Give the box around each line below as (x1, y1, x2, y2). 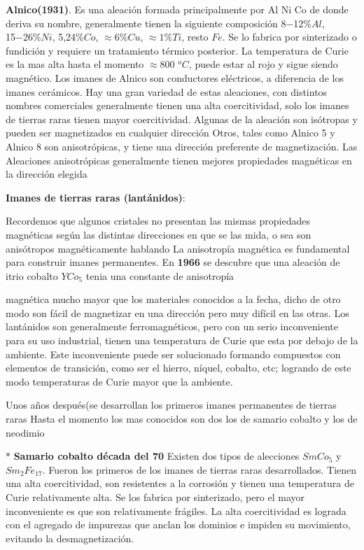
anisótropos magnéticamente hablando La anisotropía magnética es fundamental (6, 241, 350, 255)
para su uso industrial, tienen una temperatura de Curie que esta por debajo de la (6, 333, 358, 348)
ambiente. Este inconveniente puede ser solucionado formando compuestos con (6, 346, 341, 361)
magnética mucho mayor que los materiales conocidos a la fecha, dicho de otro (6, 292, 341, 306)
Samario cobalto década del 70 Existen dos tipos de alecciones (13, 449, 300, 463)
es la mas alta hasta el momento (6, 57, 144, 71)
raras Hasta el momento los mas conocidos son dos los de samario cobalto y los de (6, 411, 358, 426)
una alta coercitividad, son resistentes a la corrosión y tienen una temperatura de (6, 476, 355, 491)
